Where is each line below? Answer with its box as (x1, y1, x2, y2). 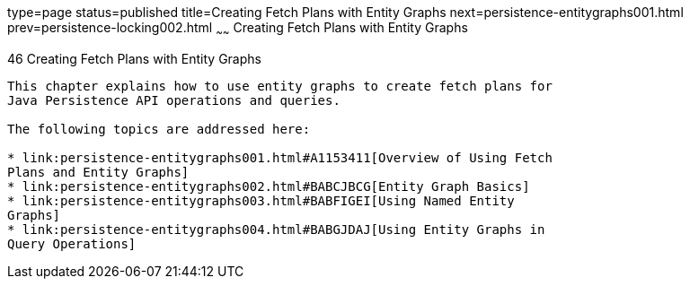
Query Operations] (7, 236, 137, 251)
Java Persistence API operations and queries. (7, 92, 341, 108)
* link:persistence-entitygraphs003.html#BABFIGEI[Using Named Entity (7, 193, 515, 208)
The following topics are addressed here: (7, 121, 311, 136)
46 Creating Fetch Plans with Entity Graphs (7, 50, 261, 66)
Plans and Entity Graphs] (7, 164, 190, 179)
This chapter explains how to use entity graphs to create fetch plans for (7, 78, 553, 93)
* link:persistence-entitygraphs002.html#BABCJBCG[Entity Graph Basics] (7, 178, 530, 194)
